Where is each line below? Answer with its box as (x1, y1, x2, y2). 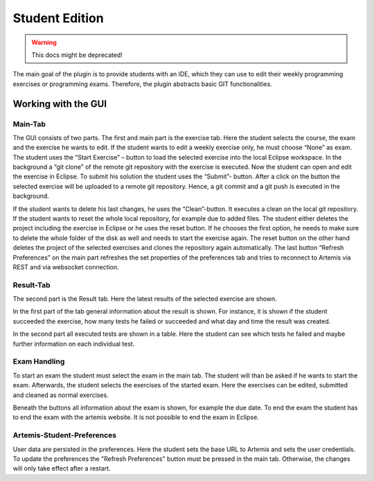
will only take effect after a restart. (12, 464, 111, 473)
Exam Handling (12, 357, 65, 366)
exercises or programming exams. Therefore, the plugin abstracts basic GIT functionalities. (12, 80, 273, 88)
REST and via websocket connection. (12, 262, 119, 271)
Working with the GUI (12, 98, 107, 110)
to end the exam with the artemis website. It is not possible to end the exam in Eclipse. (12, 413, 259, 421)
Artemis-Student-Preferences (12, 430, 117, 440)
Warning (31, 38, 57, 47)
